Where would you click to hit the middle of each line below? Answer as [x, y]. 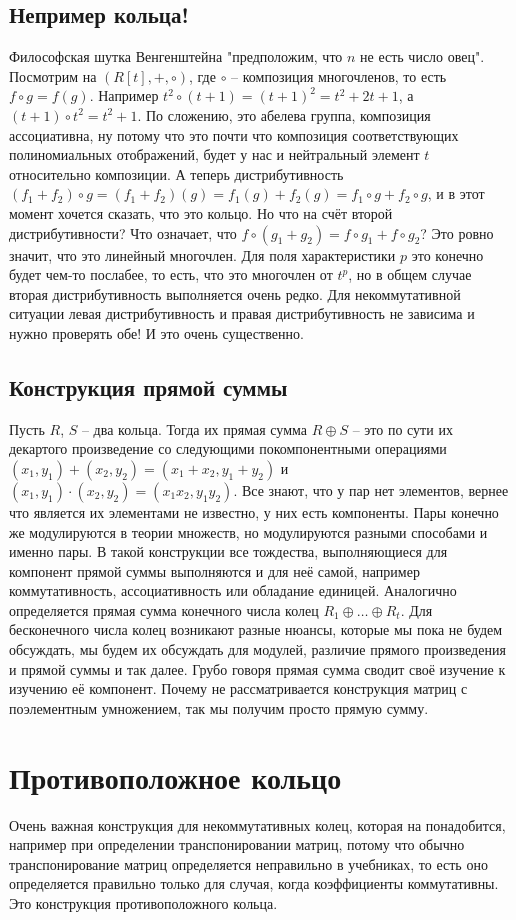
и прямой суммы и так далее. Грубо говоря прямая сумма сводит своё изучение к [257, 668]
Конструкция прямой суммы [148, 386]
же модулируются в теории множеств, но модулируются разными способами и [248, 531]
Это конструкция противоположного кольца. [143, 902]
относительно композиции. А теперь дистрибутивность [176, 173]
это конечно [447, 254]
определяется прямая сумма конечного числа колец [164, 609]
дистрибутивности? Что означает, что [123, 232]
